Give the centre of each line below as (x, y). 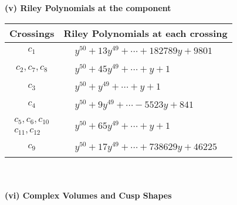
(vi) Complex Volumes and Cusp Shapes (88, 195)
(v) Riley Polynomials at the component (88, 8)
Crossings (32, 33)
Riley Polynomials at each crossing (145, 33)
